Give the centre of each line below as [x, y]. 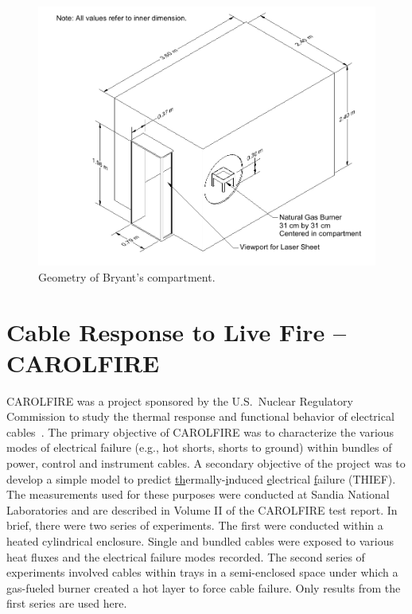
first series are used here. [67, 603]
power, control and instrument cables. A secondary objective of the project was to [206, 463]
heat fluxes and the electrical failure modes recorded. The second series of [186, 556]
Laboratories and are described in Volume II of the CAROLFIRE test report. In [202, 509]
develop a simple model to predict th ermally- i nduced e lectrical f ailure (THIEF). [201, 478]
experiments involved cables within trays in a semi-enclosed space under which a [202, 572]
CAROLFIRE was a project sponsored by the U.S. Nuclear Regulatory [180, 400]
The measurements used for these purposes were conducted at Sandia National [198, 494]
